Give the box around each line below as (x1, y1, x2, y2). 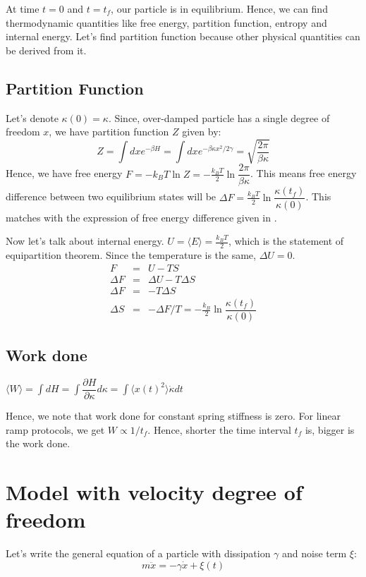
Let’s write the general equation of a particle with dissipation (6, 546, 271, 561)
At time (6, 1, 39, 16)
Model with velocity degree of (6, 477, 303, 506)
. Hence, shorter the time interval (147, 422, 291, 437)
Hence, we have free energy (6, 166, 123, 181)
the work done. (6, 436, 71, 451)
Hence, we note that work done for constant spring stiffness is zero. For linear (6, 408, 341, 423)
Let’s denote (6, 110, 59, 125)
